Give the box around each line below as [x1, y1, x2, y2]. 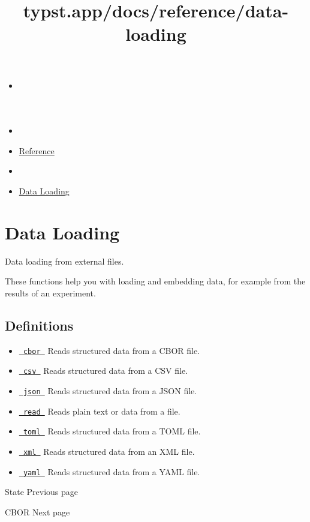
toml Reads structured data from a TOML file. [23, 425, 201, 437]
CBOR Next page [5, 505, 70, 518]
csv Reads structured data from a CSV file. [23, 364, 188, 377]
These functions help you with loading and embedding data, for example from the [5, 275, 306, 287]
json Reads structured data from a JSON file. [23, 384, 197, 397]
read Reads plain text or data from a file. [23, 404, 180, 417]
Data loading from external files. [5, 254, 124, 267]
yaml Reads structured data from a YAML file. [23, 465, 200, 478]
